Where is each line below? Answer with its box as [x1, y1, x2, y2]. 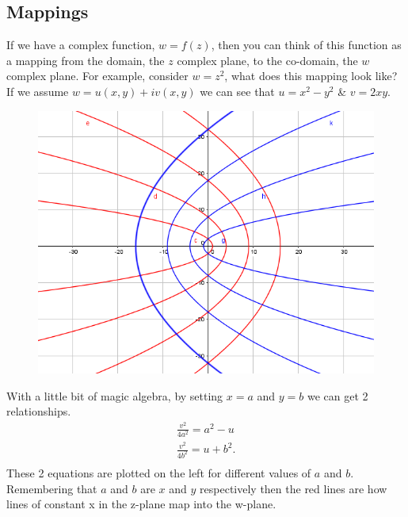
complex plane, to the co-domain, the [177, 52, 358, 68]
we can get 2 [307, 387, 368, 404]
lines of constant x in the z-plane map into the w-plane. [6, 496, 276, 512]
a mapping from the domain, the [6, 52, 165, 68]
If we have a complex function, [6, 36, 155, 53]
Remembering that [6, 480, 97, 496]
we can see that [200, 82, 275, 99]
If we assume [6, 82, 69, 99]
